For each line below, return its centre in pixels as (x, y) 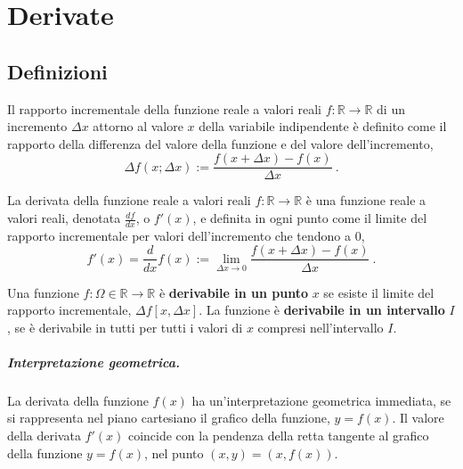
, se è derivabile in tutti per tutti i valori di (125, 327)
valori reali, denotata (64, 218)
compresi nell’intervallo (321, 327)
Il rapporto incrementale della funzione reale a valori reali (164, 108)
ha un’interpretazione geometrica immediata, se (321, 400)
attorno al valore (138, 126)
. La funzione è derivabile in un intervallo (322, 310)
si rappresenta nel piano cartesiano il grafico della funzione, (169, 418)
